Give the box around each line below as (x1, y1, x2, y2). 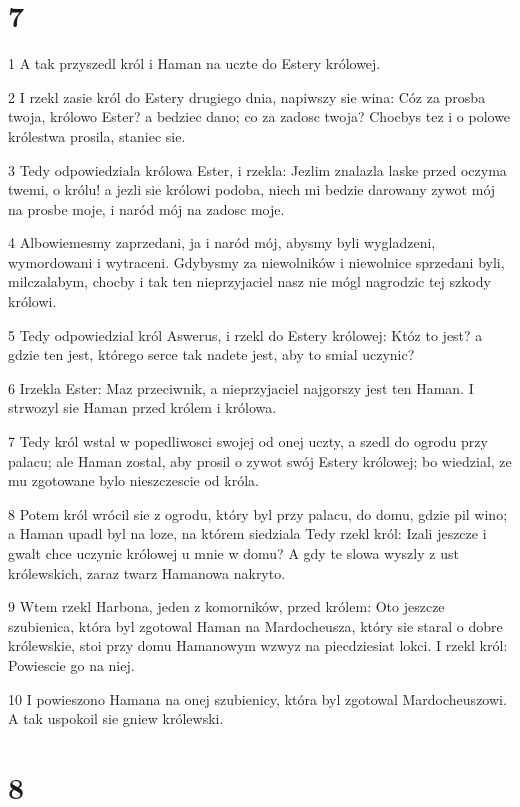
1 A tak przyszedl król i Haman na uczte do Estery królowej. (8, 53, 381, 74)
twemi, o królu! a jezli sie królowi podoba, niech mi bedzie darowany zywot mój (8, 179, 496, 200)
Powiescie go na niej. (8, 654, 135, 675)
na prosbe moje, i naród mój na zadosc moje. (8, 198, 285, 219)
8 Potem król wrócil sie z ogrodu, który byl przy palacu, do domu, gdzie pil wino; (8, 503, 508, 524)
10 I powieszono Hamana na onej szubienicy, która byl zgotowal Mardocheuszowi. (8, 688, 507, 709)
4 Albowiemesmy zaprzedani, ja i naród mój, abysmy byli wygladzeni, (8, 232, 436, 253)
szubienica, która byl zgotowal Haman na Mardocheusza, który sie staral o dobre (8, 615, 503, 636)
